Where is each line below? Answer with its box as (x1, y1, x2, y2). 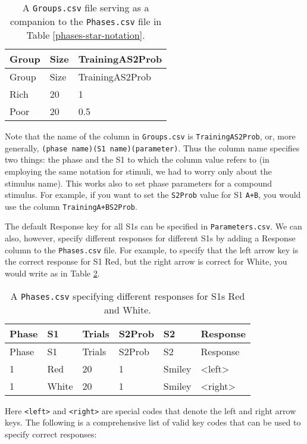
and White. (104, 302, 151, 316)
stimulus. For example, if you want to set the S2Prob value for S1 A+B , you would (5, 188, 301, 201)
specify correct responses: (5, 427, 97, 440)
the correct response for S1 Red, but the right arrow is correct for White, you (5, 255, 287, 268)
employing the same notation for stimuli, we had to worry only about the (5, 164, 272, 177)
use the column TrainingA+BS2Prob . (5, 200, 137, 212)
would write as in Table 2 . (5, 266, 100, 279)
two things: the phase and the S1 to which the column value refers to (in (5, 153, 270, 166)
